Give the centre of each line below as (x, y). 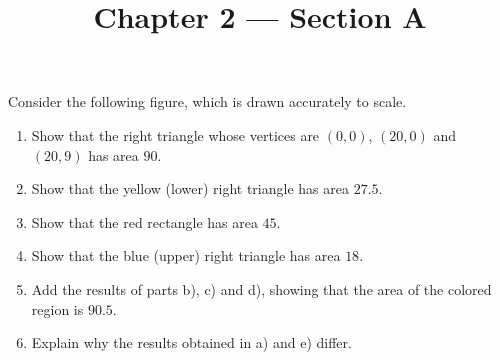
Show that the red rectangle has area (144, 221)
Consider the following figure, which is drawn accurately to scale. (207, 101)
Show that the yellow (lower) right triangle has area (190, 188)
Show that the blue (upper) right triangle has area (186, 255)
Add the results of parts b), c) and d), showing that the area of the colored (261, 288)
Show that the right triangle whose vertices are (175, 134)
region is (57, 308)
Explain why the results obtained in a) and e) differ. (191, 342)
